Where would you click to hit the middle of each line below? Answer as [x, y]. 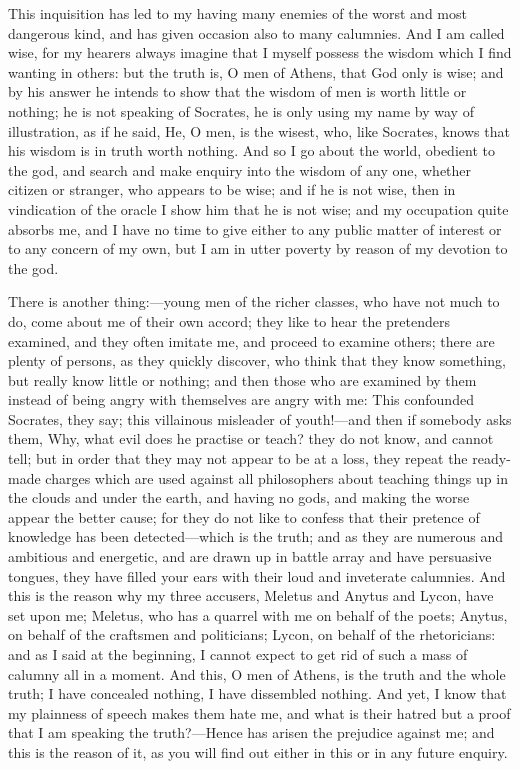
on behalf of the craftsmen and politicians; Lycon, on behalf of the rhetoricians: [252, 634]
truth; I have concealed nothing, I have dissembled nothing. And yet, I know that [257, 693]
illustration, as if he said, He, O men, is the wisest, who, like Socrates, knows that [259, 130]
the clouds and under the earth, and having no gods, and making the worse [239, 497]
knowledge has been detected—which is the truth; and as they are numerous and [256, 536]
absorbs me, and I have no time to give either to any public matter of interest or [255, 228]
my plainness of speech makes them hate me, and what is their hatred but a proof [259, 712]
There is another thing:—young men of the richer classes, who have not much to [254, 301]
